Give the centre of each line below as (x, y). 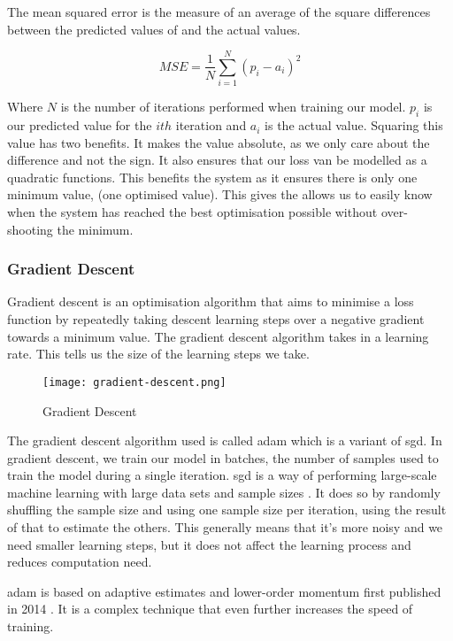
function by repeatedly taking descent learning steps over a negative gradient (216, 319)
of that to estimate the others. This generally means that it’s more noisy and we (225, 527)
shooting (30, 229)
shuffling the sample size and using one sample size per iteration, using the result (227, 510)
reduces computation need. (80, 562)
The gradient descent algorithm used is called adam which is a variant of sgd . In (225, 440)
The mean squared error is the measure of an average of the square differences (219, 12)
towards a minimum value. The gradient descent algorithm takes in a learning (218, 336)
